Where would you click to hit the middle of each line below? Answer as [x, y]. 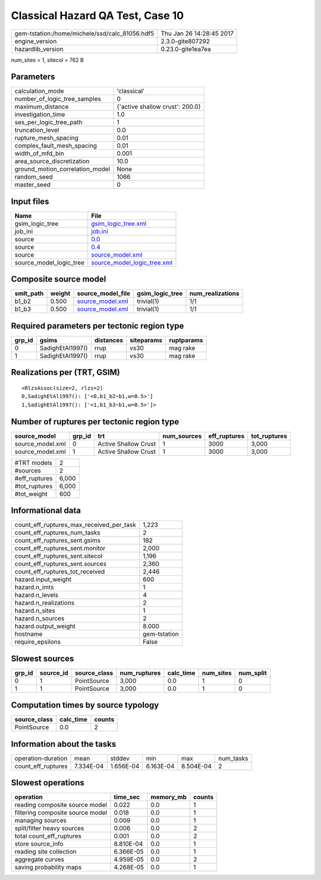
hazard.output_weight [45, 626]
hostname [29, 634]
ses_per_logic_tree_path [48, 122]
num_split [253, 673]
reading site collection [45, 851]
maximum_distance [42, 107]
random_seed [34, 177]
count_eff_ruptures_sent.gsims [58, 541]
